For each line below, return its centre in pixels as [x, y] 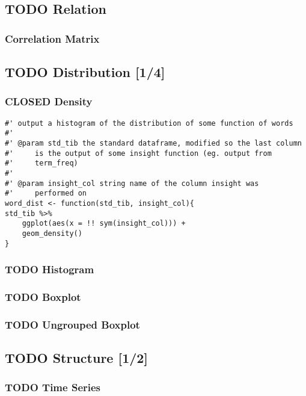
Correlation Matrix [52, 38]
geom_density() [52, 233]
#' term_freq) [41, 163]
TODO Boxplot [43, 296]
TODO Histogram [50, 269]
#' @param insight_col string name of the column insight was [132, 183]
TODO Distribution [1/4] [85, 72]
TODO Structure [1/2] [77, 358]
